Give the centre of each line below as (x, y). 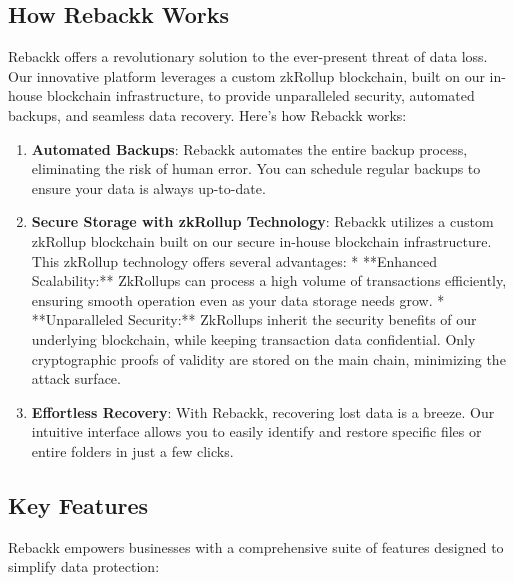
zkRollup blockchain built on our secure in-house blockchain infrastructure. (261, 240)
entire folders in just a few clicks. (132, 450)
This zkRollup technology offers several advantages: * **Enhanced (234, 260)
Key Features (78, 504)
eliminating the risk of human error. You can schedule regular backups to (256, 168)
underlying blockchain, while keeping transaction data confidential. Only (253, 338)
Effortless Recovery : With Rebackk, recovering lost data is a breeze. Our (263, 411)
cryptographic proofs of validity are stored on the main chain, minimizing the (268, 358)
